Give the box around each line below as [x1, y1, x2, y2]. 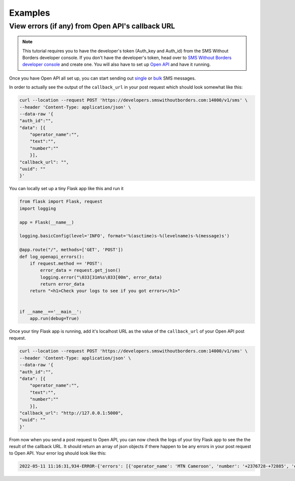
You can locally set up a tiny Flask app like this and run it [9, 186, 124, 192]
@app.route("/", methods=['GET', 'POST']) [19, 247, 123, 253]
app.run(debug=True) [29, 316, 80, 321]
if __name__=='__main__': [19, 309, 82, 314]
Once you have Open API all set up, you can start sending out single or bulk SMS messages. [9, 75, 196, 81]
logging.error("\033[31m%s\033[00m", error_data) [40, 274, 162, 280]
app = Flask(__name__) [19, 219, 74, 225]
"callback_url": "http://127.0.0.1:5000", [19, 410, 123, 416]
